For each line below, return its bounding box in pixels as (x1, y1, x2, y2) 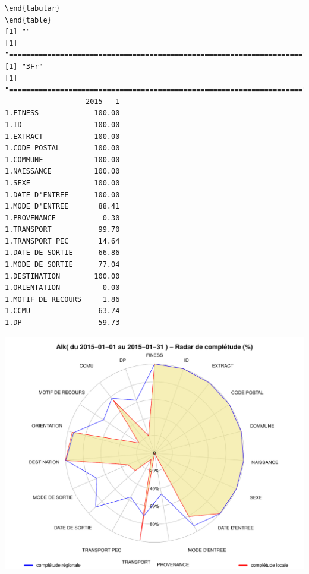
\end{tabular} (5, 4, 61, 12)
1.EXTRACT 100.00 (5, 132, 120, 141)
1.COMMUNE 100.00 (5, 155, 120, 164)
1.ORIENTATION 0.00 (5, 283, 120, 292)
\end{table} (5, 15, 52, 24)
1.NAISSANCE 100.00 (5, 167, 120, 176)
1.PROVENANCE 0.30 (5, 213, 120, 222)
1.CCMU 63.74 (5, 307, 120, 316)
